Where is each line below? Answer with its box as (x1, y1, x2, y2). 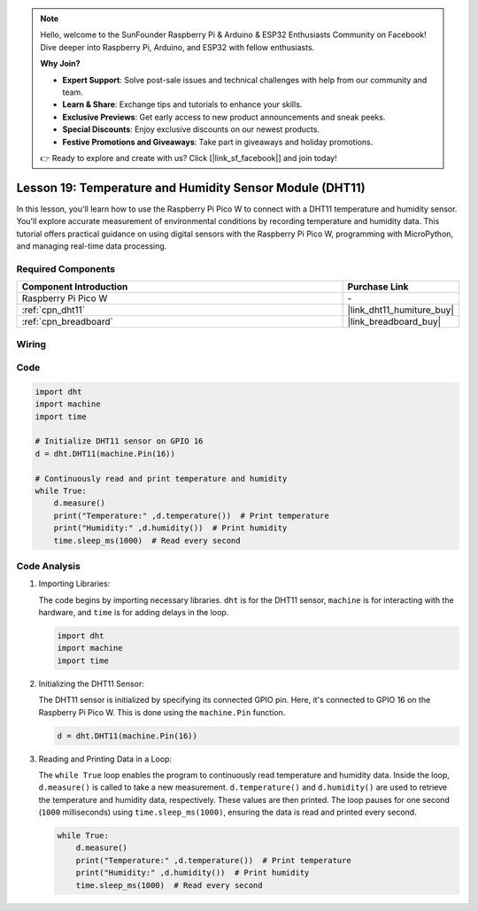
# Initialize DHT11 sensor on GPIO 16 (35, 436, 204, 446)
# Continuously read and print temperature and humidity (35, 474, 288, 483)
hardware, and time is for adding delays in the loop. (38, 607, 229, 618)
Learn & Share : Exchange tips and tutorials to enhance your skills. (62, 99, 303, 110)
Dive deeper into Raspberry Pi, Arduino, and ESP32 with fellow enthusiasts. (40, 42, 315, 52)
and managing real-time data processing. (16, 240, 167, 251)
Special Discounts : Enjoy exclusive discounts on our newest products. (62, 124, 320, 135)
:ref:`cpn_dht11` (21, 304, 86, 316)
